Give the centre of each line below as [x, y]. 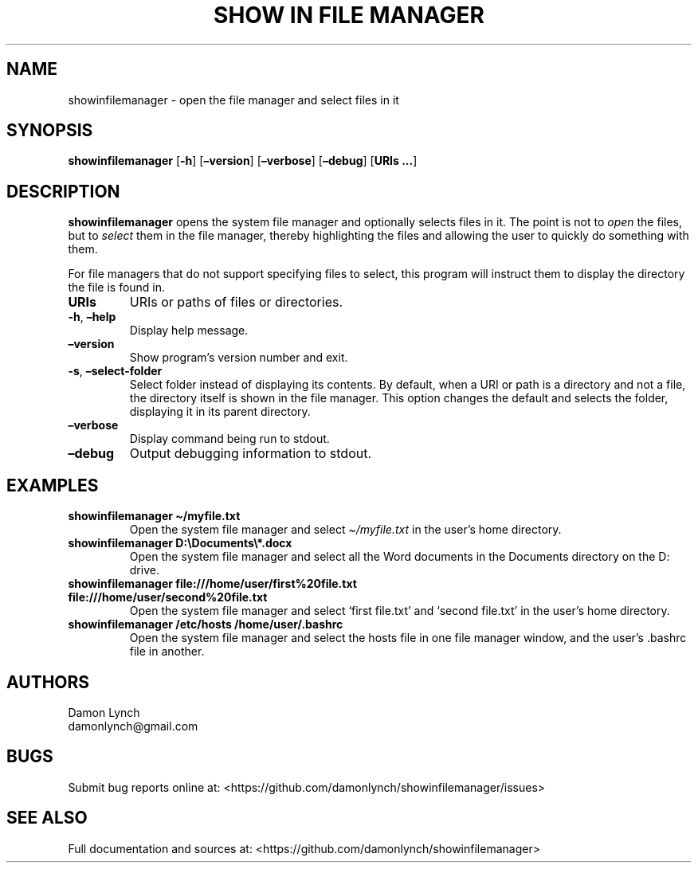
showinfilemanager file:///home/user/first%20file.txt [212, 584]
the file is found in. [117, 288]
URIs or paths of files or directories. [236, 302]
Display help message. [189, 331]
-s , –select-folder [115, 371]
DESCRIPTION [63, 191]
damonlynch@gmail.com [133, 726]
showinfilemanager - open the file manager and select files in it [233, 100]
